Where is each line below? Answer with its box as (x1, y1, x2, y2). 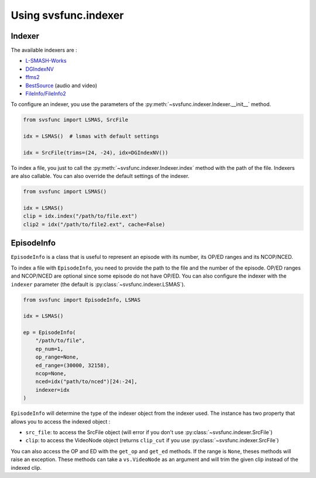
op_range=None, (35, 354, 79, 360)
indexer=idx (35, 387, 70, 393)
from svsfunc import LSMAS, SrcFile (23, 117, 129, 123)
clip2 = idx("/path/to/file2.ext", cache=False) (23, 221, 166, 228)
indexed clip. (11, 464, 42, 471)
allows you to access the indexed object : (11, 418, 111, 425)
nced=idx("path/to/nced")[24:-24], (35, 378, 138, 385)
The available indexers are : (11, 47, 77, 54)
